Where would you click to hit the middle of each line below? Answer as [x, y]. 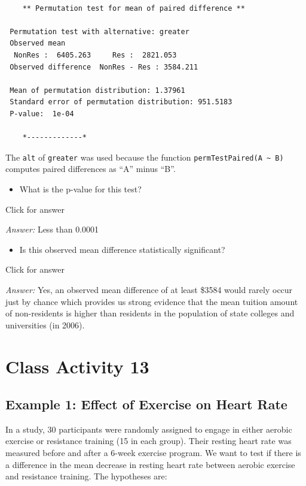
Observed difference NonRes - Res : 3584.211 [104, 67]
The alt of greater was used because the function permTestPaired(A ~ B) [145, 157]
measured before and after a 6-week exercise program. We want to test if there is [153, 453]
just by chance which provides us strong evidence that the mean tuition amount [152, 301]
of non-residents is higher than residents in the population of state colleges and [150, 313]
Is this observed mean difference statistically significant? [122, 249]
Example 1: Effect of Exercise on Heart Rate [146, 404]
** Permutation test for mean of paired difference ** [134, 8]
